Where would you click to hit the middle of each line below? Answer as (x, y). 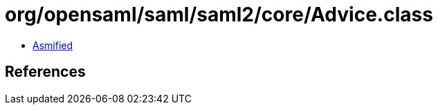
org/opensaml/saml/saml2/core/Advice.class (219, 15)
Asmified (53, 45)
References (45, 72)
